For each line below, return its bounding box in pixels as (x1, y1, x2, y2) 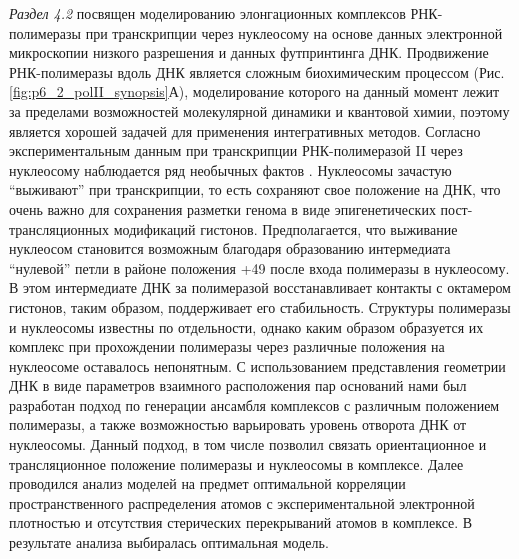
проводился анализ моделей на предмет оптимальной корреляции (9, 473, 406, 494)
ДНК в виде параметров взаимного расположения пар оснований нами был (9, 375, 467, 396)
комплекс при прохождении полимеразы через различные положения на (9, 336, 445, 357)
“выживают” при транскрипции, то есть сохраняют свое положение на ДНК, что (9, 179, 501, 200)
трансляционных (9, 218, 110, 239)
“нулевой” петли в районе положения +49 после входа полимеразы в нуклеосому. (9, 257, 510, 278)
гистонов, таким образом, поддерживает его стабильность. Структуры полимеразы (9, 296, 511, 317)
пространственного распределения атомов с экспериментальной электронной (9, 492, 475, 513)
